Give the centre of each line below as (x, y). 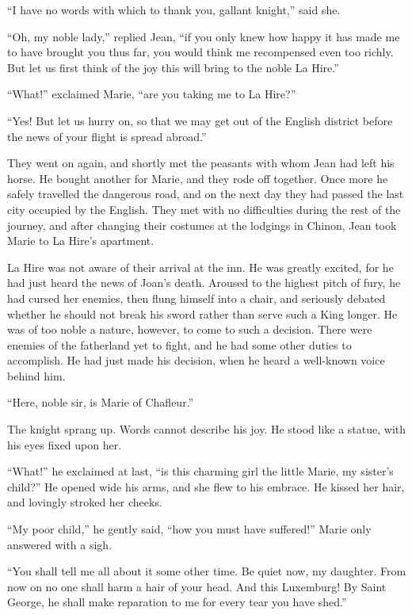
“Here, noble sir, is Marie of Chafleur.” (101, 402)
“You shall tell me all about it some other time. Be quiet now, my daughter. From (207, 571)
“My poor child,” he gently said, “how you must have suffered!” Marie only (189, 529)
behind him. (36, 375)
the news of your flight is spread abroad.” (107, 136)
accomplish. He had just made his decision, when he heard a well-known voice (196, 360)
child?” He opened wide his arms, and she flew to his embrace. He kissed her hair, (206, 486)
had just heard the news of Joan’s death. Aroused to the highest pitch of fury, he (204, 283)
